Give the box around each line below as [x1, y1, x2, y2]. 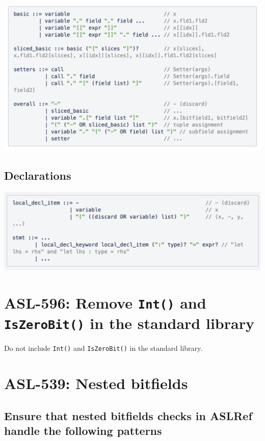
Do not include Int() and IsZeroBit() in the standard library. [4, 343, 203, 353]
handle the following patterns [4, 423, 162, 438]
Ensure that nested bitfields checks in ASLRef [4, 407, 252, 423]
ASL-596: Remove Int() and [4, 292, 206, 313]
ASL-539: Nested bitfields [4, 373, 188, 394]
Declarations [4, 167, 71, 183]
